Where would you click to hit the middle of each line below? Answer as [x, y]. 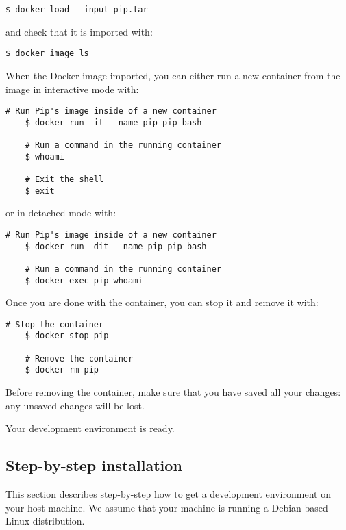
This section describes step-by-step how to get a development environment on [168, 494]
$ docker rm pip [62, 370]
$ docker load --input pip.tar [77, 10]
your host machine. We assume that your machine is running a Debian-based [167, 507]
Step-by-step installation [94, 465]
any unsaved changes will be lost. [75, 405]
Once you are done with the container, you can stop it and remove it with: [162, 302]
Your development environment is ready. [90, 428]
